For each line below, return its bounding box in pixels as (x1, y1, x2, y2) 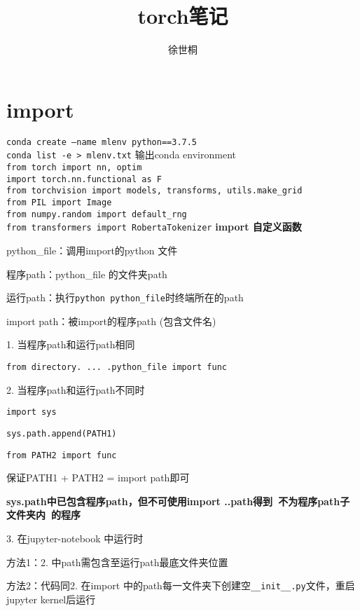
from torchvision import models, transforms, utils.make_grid (6, 186, 303, 196)
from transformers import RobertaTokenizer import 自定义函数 (6, 219, 302, 234)
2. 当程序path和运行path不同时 (6, 382, 145, 397)
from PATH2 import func (6, 450, 117, 460)
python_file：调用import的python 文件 (6, 242, 178, 257)
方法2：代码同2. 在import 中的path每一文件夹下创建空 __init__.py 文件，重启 (6, 578, 355, 593)
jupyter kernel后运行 (6, 591, 96, 606)
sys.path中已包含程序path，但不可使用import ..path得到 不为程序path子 (6, 493, 350, 508)
